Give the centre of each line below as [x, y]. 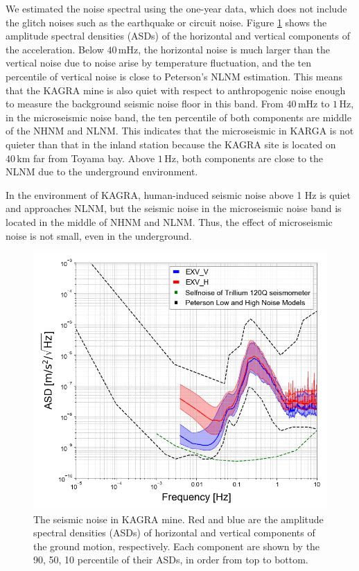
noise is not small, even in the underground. [99, 235]
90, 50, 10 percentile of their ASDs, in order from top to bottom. [171, 560]
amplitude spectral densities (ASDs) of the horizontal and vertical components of [178, 36]
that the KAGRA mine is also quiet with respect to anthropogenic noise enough [176, 90]
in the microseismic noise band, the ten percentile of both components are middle [178, 117]
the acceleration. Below [55, 49]
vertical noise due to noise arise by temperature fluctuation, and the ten [158, 63]
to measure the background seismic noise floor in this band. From [145, 104]
